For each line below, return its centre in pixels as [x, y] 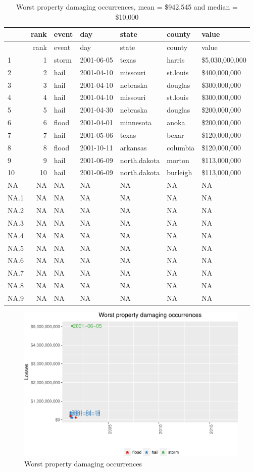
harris [176, 59]
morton [178, 160]
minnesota [136, 122]
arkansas [133, 147]
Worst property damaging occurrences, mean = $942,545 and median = [127, 7]
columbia [181, 147]
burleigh [180, 172]
